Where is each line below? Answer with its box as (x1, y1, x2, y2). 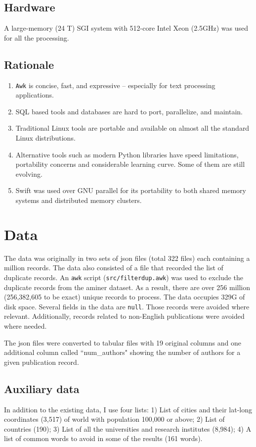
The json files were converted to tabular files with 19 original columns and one (4, 337, 241, 348)
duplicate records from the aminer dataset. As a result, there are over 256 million (4, 282, 250, 292)
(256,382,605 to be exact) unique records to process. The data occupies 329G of (4, 292, 245, 302)
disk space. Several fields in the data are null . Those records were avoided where (4, 301, 250, 311)
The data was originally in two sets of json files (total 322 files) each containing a (4, 252, 250, 263)
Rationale (4, 56, 54, 72)
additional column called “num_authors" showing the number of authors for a (4, 347, 241, 357)
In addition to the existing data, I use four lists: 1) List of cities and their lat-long (4, 404, 253, 414)
